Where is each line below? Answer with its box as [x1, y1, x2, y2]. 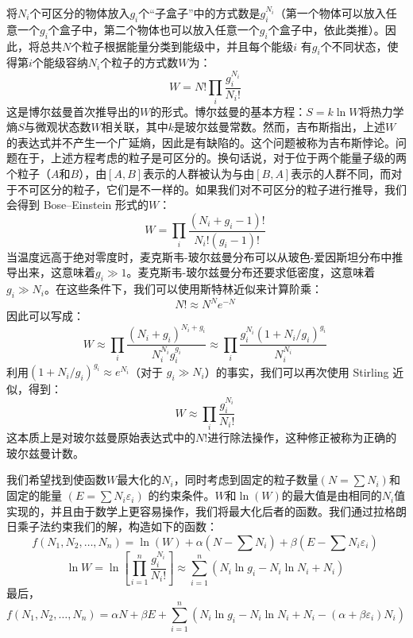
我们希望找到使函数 [6, 471, 106, 488]
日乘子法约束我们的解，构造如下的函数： [6, 518, 218, 535]
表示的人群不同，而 [291, 165, 392, 181]
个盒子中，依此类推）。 [268, 21, 385, 37]
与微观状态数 [24, 118, 91, 135]
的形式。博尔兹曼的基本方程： [150, 102, 307, 119]
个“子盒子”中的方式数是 [138, 5, 261, 21]
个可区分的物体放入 [29, 5, 130, 21]
